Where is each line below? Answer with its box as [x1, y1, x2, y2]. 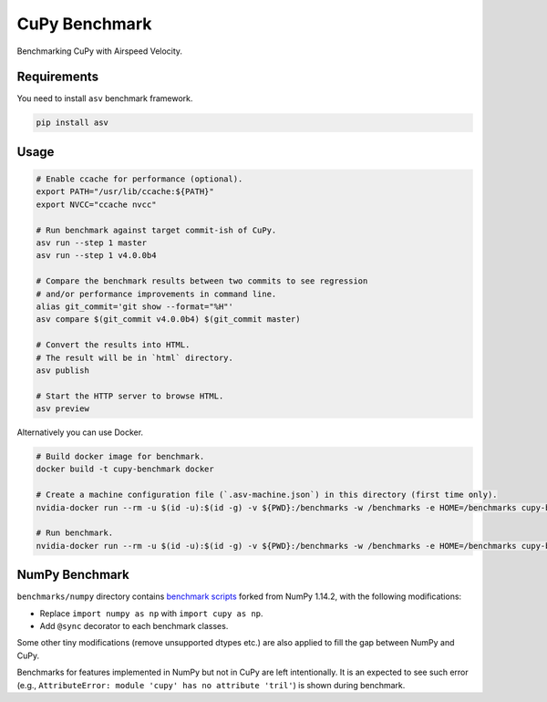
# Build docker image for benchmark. [36, 451, 205, 462]
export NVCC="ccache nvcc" [36, 199, 157, 210]
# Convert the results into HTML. [36, 340, 191, 350]
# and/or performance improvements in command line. [36, 288, 277, 299]
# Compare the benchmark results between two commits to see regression [36, 276, 368, 286]
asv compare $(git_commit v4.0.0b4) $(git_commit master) [36, 315, 301, 325]
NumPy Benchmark [16, 567, 129, 583]
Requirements [16, 69, 99, 85]
